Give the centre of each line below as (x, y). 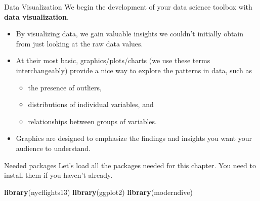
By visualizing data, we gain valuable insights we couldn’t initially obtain (130, 34)
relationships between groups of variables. (92, 121)
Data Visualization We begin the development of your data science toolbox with (128, 7)
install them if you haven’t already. (58, 175)
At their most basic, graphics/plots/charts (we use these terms (113, 60)
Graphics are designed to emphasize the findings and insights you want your (134, 138)
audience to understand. (53, 148)
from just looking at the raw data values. (79, 43)
